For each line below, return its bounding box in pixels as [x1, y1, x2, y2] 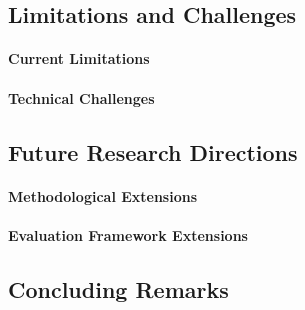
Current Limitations [8, 48, 150, 69]
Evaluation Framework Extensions [8, 224, 248, 245]
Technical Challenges [8, 87, 155, 108]
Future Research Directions [8, 136, 298, 167]
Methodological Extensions [8, 185, 198, 206]
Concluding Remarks [8, 273, 229, 304]
